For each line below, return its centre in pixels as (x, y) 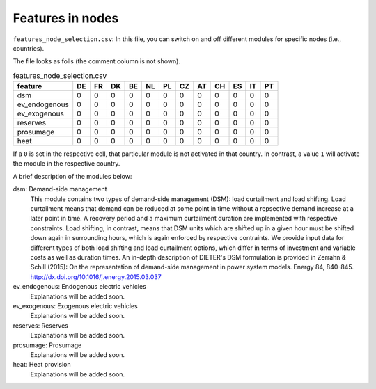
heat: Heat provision (42, 365)
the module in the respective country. (66, 164)
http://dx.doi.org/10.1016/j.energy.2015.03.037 (96, 277)
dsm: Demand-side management (60, 189)
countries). (29, 48)
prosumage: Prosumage (47, 345)
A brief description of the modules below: (72, 176)
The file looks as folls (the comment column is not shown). (97, 61)
